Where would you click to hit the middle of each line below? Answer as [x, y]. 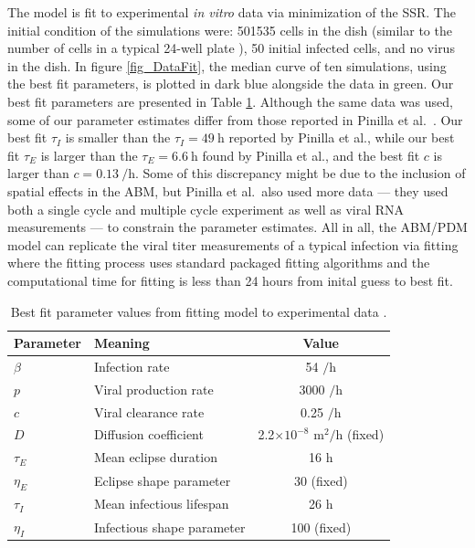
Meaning [121, 343]
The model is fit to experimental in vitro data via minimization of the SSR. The [232, 12]
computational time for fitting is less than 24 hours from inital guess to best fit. [230, 280]
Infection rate [132, 366]
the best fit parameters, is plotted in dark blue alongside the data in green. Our [231, 84]
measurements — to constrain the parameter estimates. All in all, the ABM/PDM [237, 227]
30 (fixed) [321, 480]
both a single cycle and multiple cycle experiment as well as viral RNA [206, 209]
